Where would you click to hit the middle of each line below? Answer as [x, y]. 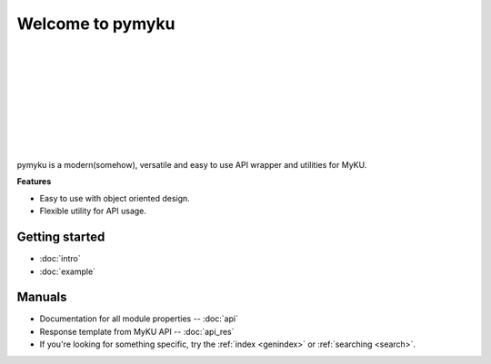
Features [34, 182]
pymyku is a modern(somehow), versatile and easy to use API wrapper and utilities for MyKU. [192, 165]
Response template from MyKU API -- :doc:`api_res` [137, 331]
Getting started [61, 237]
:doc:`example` [67, 271]
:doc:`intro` [60, 259]
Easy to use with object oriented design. [115, 198]
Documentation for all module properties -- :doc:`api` [139, 319]
